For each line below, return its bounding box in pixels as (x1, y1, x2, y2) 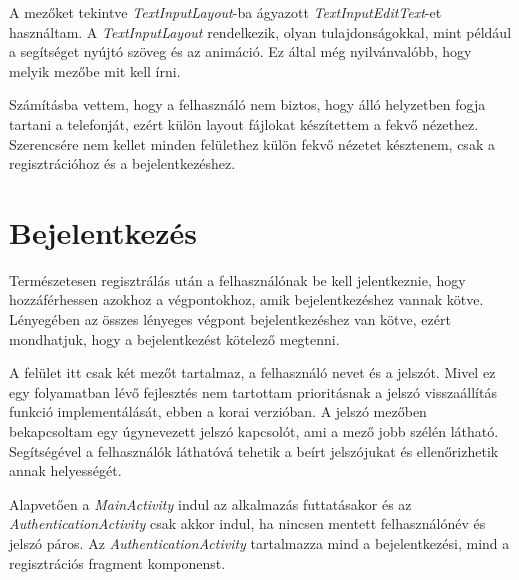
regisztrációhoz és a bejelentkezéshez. (9, 153, 236, 174)
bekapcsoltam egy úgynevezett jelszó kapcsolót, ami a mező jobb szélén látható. (9, 421, 499, 442)
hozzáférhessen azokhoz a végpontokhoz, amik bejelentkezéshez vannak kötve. (9, 289, 484, 310)
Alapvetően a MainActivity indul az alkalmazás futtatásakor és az (9, 493, 412, 514)
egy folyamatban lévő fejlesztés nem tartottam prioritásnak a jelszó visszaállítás (9, 381, 497, 402)
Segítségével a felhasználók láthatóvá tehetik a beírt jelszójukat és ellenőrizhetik (9, 440, 499, 461)
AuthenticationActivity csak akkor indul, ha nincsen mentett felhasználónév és (9, 513, 486, 534)
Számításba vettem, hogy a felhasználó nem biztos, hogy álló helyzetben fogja (9, 94, 486, 115)
